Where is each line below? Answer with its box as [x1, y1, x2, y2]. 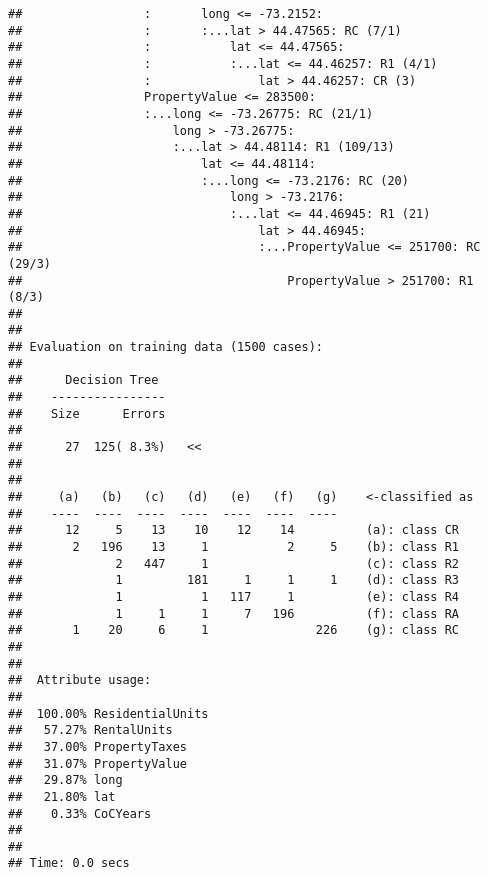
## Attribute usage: [8, 673, 152, 688]
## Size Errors [8, 406, 166, 421]
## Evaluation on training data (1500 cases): [8, 340, 323, 355]
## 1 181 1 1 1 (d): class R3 [8, 573, 460, 588]
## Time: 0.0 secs [8, 856, 130, 871]
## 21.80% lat [8, 789, 116, 804]
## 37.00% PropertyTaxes [8, 739, 187, 754]
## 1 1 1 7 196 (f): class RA [8, 606, 460, 621]
